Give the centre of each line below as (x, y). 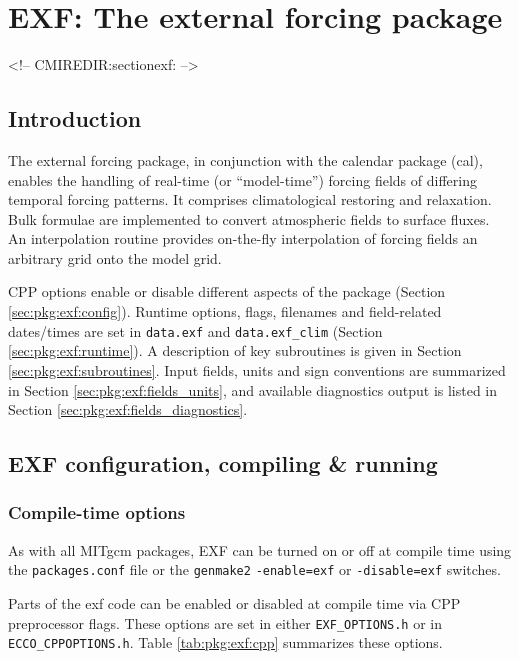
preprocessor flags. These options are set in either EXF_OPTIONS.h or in (225, 622)
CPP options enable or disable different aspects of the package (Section (227, 291)
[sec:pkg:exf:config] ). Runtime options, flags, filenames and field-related (225, 311)
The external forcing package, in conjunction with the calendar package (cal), (245, 159)
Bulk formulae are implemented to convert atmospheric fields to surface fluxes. (249, 218)
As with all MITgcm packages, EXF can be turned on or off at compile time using (260, 549)
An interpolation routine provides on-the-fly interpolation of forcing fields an (243, 238)
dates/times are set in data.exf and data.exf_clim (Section (195, 330)
